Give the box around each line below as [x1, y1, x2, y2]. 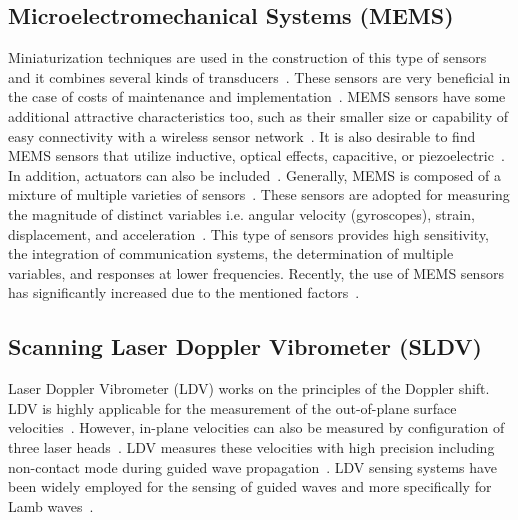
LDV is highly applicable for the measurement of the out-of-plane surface [8, 397, 457, 418]
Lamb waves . [8, 495, 94, 516]
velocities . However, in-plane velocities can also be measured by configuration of [8, 417, 505, 438]
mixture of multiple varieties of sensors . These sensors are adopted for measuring [8, 184, 510, 205]
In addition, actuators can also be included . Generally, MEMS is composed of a [8, 164, 502, 185]
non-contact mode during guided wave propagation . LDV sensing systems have [8, 456, 497, 477]
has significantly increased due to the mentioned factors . [8, 282, 360, 303]
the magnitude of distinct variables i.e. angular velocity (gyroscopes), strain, [8, 203, 475, 224]
